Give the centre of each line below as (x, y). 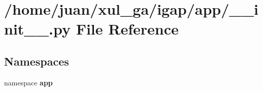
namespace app (28, 82)
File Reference (127, 29)
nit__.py (37, 29)
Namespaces (37, 61)
